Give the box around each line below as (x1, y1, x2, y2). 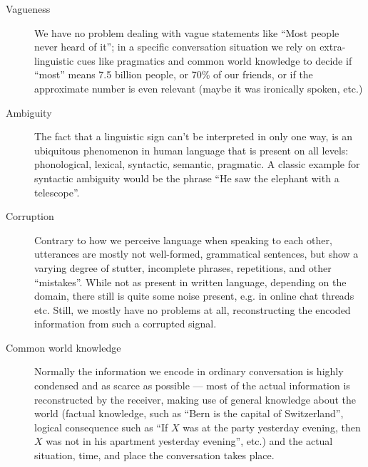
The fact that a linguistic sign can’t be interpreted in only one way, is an (34, 129, 352, 144)
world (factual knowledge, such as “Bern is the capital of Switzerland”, (34, 406, 344, 421)
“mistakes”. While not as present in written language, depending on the (34, 274, 347, 289)
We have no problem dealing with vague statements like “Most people (34, 25, 339, 40)
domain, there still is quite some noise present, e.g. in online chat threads (34, 288, 354, 303)
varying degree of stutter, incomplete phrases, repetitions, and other (34, 260, 332, 275)
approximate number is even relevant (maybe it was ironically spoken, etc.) (34, 80, 363, 95)
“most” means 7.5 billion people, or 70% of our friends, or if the (34, 67, 313, 82)
